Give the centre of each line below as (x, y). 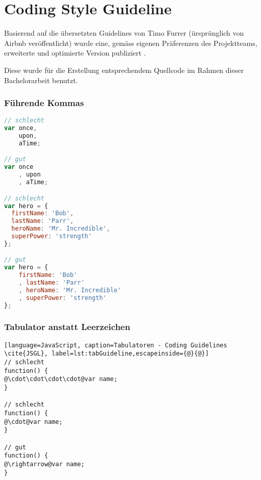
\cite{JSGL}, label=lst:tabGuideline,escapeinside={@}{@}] (106, 354)
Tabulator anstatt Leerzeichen (67, 327)
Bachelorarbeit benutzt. (41, 80)
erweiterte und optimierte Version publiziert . (75, 53)
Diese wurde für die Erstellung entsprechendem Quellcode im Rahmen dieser (124, 70)
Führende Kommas (44, 103)
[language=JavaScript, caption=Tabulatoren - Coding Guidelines (116, 345)
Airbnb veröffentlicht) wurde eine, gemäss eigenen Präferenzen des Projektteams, (131, 43)
